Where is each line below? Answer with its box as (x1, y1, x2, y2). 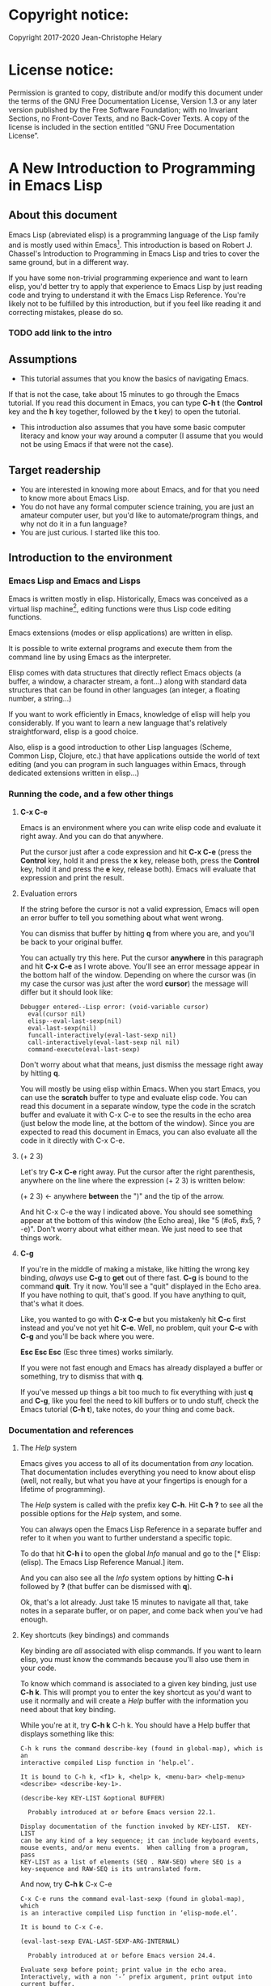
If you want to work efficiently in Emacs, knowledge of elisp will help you (8, 710, 251, 719)
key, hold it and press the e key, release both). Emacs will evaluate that (19, 864, 256, 874)
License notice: (8, 61, 114, 79)
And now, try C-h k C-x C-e (19, 1879, 112, 1889)
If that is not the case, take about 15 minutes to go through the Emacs (8, 390, 240, 399)
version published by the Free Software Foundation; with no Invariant (8, 104, 239, 114)
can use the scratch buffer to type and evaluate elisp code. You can (19, 1092, 248, 1102)
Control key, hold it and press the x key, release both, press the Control (19, 855, 260, 865)
